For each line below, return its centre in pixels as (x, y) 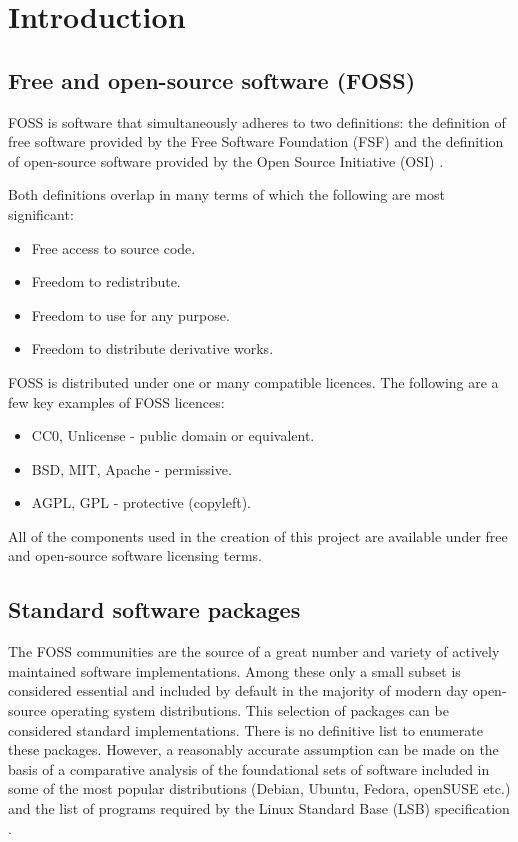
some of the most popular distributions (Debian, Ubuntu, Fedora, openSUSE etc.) (259, 788)
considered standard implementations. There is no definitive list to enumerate (245, 729)
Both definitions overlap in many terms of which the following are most (226, 194)
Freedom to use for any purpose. (130, 314)
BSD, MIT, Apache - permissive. (131, 468)
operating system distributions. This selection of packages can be (249, 710)
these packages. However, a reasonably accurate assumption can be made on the (253, 749)
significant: (41, 213)
